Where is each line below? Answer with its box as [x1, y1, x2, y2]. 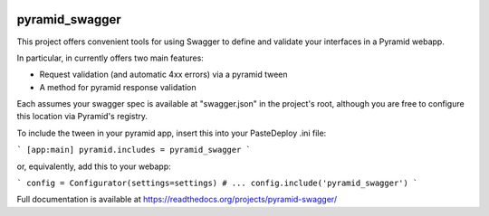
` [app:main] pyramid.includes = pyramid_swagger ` [16, 145, 252, 155]
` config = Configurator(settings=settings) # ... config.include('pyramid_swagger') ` [16, 178, 418, 189]
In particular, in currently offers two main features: [16, 52, 204, 63]
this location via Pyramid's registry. [16, 111, 149, 122]
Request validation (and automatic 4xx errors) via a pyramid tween [39, 69, 289, 80]
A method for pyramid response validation [39, 81, 197, 92]
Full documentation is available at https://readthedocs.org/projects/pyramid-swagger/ [16, 194, 338, 205]
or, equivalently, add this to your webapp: [16, 161, 171, 172]
